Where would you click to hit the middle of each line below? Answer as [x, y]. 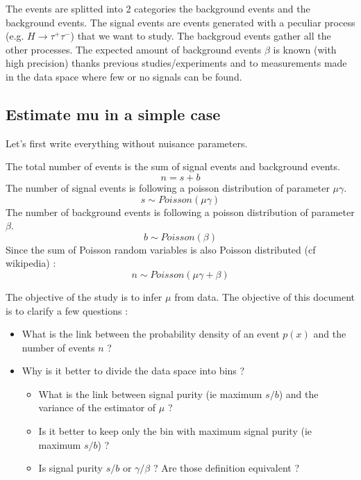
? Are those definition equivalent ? [226, 468]
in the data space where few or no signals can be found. [124, 76]
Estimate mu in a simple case [113, 114]
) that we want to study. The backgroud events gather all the [201, 36]
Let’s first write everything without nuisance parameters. [127, 143]
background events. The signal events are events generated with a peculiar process [180, 22]
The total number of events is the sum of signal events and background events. [173, 166]
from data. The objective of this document [265, 296]
